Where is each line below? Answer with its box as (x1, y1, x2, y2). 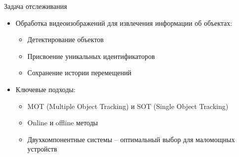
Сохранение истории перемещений (27, 67, 132, 78)
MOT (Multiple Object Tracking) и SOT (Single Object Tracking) (27, 101, 229, 111)
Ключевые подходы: (15, 84, 76, 94)
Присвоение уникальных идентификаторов (27, 51, 155, 61)
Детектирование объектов (27, 34, 104, 45)
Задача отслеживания (4, 1, 67, 11)
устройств (27, 144, 57, 154)
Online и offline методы (27, 117, 98, 128)
